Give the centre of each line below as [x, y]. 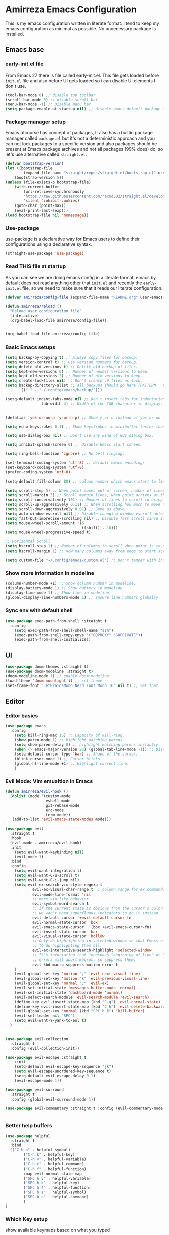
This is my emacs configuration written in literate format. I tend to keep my [82, 23]
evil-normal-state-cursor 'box [65, 922]
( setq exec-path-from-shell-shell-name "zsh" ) [64, 630]
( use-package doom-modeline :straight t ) [49, 671]
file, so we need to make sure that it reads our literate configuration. [93, 288]
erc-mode [55, 810]
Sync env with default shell [39, 610]
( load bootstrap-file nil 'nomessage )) [47, 215]
